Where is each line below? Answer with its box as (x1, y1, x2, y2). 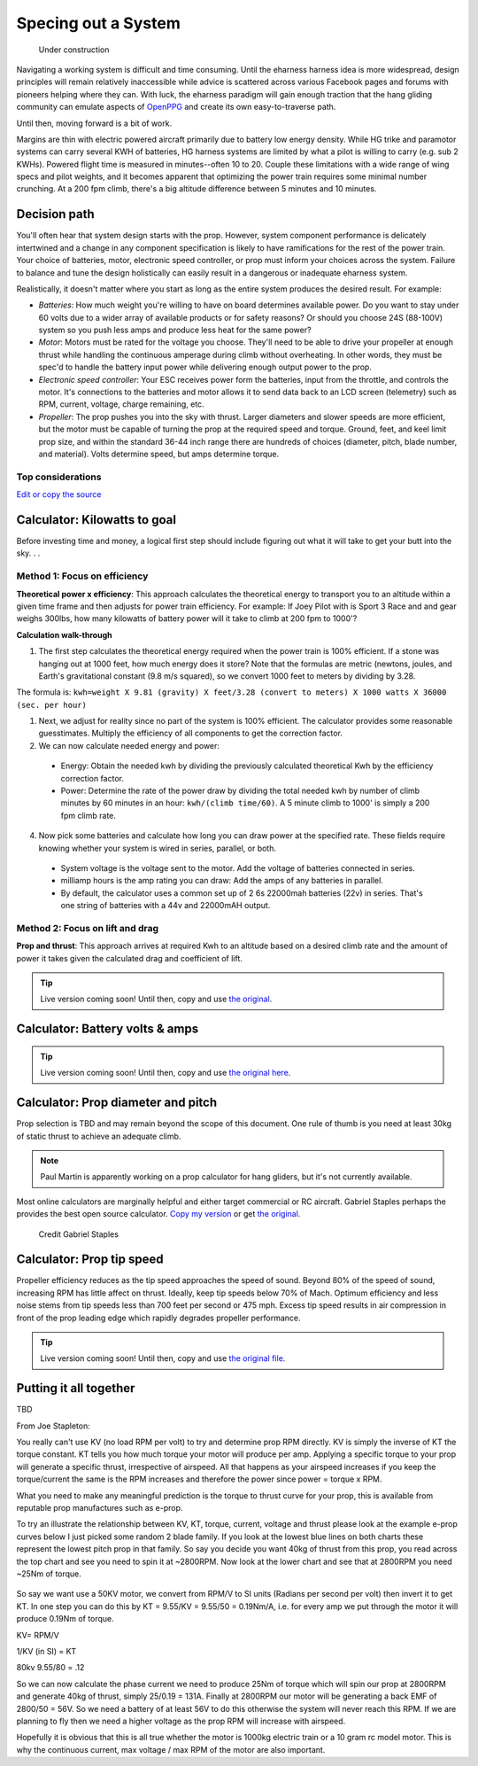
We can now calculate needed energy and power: (38, 740, 220, 751)
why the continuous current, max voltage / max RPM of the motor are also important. (16, 1744, 326, 1754)
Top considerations (16, 471, 102, 483)
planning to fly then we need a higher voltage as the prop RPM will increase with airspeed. (16, 1715, 346, 1726)
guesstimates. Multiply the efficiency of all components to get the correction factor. (38, 727, 343, 739)
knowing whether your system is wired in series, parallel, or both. (38, 843, 277, 853)
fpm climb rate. (60, 810, 117, 821)
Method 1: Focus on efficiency (16, 570, 149, 582)
